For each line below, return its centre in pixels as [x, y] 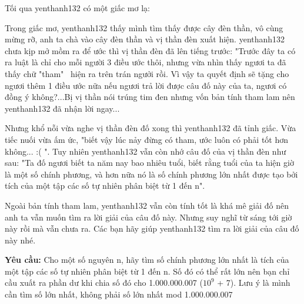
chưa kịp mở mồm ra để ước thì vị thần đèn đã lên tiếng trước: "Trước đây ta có [150, 50]
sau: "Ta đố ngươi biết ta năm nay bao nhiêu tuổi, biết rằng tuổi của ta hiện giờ [149, 163]
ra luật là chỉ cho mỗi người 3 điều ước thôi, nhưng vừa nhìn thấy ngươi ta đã [146, 62]
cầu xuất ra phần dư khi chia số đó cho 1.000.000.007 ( [104, 283]
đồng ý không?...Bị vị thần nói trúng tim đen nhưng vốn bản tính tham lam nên [150, 97]
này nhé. [20, 240]
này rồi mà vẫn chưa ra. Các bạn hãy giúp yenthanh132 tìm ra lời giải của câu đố [152, 228]
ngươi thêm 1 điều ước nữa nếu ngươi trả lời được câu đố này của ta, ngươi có [146, 85]
